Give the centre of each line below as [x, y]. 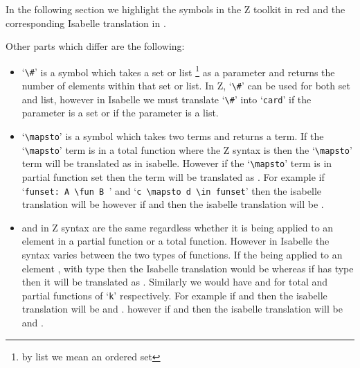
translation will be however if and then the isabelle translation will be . [173, 204]
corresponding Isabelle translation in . [86, 23]
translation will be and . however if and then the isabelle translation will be [182, 309]
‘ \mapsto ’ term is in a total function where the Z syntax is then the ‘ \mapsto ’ [187, 149]
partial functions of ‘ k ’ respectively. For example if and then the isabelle [174, 295]
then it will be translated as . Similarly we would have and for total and [175, 282]
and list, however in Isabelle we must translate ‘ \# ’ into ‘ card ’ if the [166, 99]
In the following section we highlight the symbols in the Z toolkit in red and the [175, 9]
